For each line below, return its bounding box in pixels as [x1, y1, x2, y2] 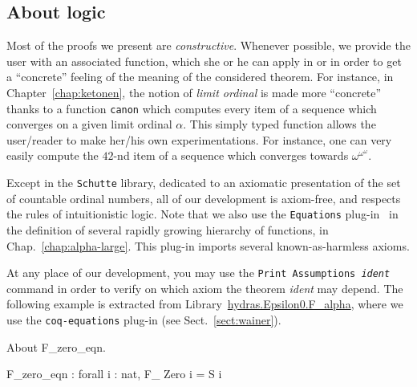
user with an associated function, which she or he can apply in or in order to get [6, 52, 402, 69]
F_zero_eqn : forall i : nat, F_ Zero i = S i [6, 365, 222, 382]
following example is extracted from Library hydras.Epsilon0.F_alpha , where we [6, 295, 403, 312]
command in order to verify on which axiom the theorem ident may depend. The [6, 279, 403, 296]
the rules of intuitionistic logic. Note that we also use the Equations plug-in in [6, 206, 399, 222]
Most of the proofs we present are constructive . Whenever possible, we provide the [6, 37, 411, 54]
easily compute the [6, 147, 99, 164]
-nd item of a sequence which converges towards [113, 147, 349, 164]
